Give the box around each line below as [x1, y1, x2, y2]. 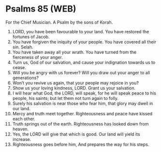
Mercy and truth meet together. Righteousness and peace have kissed [12, 111, 153, 116]
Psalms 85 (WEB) [5, 3, 76, 14]
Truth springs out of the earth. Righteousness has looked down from [12, 121, 149, 126]
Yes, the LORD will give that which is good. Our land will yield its [12, 131, 140, 137]
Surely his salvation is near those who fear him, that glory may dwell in [12, 100, 153, 106]
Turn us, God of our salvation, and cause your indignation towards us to [12, 59, 156, 65]
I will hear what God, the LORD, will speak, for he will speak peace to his [12, 90, 156, 96]
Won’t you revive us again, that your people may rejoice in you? [12, 80, 139, 85]
